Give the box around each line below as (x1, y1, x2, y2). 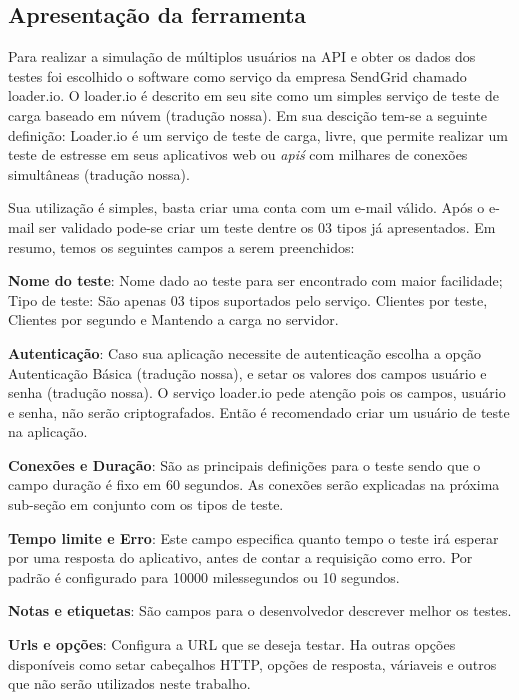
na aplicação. (8, 421, 88, 442)
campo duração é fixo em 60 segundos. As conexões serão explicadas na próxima (8, 474, 500, 495)
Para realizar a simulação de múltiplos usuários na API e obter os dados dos (8, 46, 476, 67)
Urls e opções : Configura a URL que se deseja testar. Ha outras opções (8, 634, 456, 655)
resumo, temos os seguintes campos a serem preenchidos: (8, 236, 355, 257)
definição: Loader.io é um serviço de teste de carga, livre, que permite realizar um (8, 124, 508, 145)
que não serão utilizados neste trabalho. (8, 673, 251, 694)
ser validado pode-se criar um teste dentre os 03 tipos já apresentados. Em (39, 216, 496, 237)
